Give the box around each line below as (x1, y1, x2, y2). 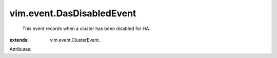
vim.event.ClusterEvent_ (50, 37, 101, 43)
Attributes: (9, 46, 32, 52)
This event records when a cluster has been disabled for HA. (22, 25, 151, 32)
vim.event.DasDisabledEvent (9, 8, 136, 19)
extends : (9, 37, 29, 43)
